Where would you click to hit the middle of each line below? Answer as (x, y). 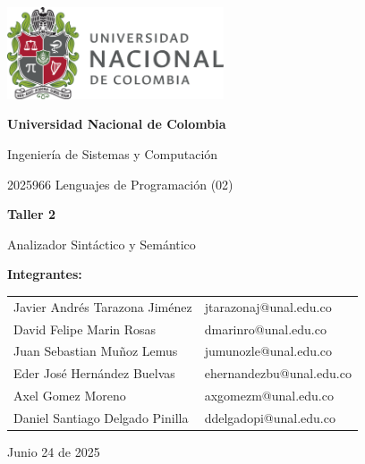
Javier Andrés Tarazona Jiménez (103, 306)
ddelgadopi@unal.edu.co (270, 417)
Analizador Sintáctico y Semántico (102, 244)
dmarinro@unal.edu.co (265, 329)
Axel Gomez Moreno (70, 396)
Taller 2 (32, 214)
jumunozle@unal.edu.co (268, 351)
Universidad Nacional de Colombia (117, 124)
